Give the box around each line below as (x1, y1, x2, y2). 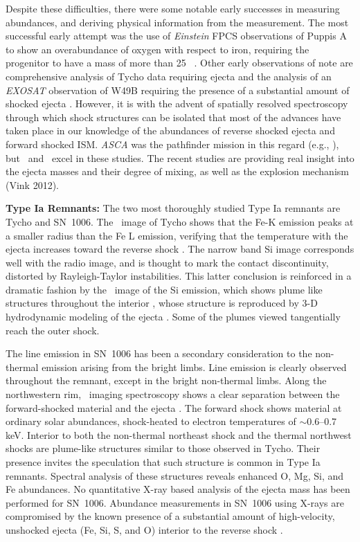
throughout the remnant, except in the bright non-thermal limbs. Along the (6, 373, 327, 388)
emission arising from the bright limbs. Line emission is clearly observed (42, 359, 347, 374)
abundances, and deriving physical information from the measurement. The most (6, 15, 349, 29)
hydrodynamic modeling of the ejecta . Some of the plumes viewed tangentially (6, 309, 341, 324)
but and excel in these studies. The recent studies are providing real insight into (6, 150, 354, 165)
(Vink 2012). (6, 177, 60, 192)
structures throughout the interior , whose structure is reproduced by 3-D (6, 296, 318, 310)
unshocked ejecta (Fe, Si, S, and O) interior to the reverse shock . (6, 522, 283, 536)
